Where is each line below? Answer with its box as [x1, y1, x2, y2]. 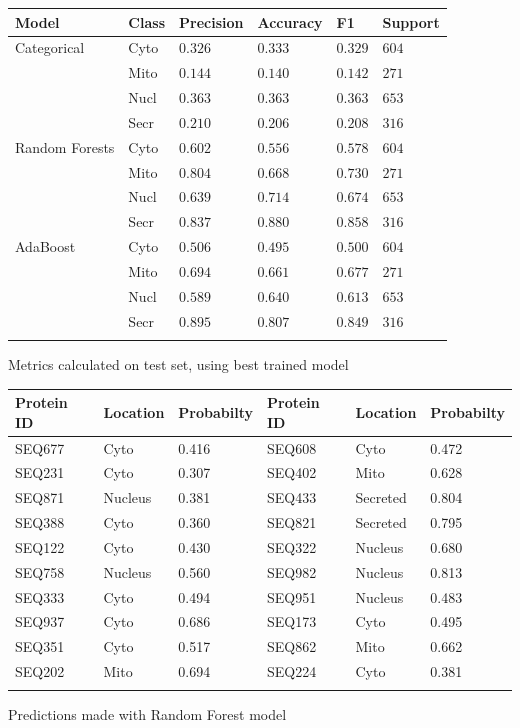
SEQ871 [15, 487, 65, 508]
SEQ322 [267, 536, 317, 557]
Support [382, 11, 440, 32]
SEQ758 [15, 561, 65, 582]
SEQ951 [267, 586, 317, 607]
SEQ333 [15, 586, 65, 607]
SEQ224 [267, 661, 317, 682]
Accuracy [257, 11, 323, 32]
